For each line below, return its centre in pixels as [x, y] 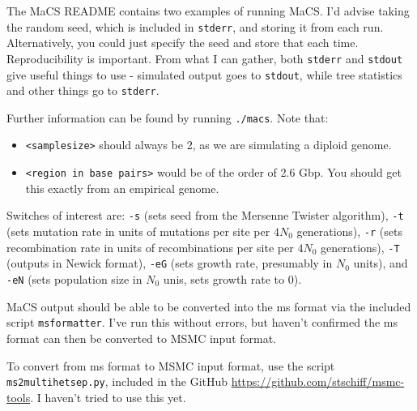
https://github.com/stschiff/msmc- [318, 381]
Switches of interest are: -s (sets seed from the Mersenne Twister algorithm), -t [205, 215]
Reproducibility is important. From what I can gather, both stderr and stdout [205, 58]
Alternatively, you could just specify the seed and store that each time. [183, 43]
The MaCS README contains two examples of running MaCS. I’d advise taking [208, 11]
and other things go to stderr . [83, 90]
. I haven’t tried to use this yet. [108, 397]
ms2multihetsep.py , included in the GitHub [117, 381]
